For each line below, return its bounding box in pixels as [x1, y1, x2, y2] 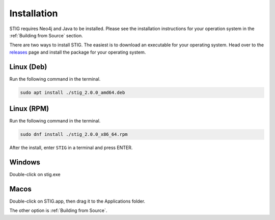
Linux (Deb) [9, 62, 47, 71]
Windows [9, 158, 40, 166]
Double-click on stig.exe [9, 171, 61, 177]
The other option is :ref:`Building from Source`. [9, 207, 107, 214]
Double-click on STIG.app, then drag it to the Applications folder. [9, 198, 145, 204]
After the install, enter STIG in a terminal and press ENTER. [9, 144, 133, 151]
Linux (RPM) [9, 105, 49, 113]
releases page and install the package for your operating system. [9, 49, 146, 55]
